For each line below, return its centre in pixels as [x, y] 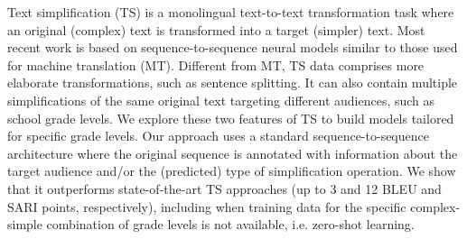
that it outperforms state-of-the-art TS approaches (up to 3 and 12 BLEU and [224, 188]
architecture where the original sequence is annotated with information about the [233, 153]
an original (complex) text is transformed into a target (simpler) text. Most [216, 29]
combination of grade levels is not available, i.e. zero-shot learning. [230, 224]
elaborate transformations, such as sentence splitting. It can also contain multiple [233, 83]
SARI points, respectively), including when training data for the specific [207, 206]
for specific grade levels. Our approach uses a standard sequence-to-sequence [218, 136]
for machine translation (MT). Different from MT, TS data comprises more [216, 64]
